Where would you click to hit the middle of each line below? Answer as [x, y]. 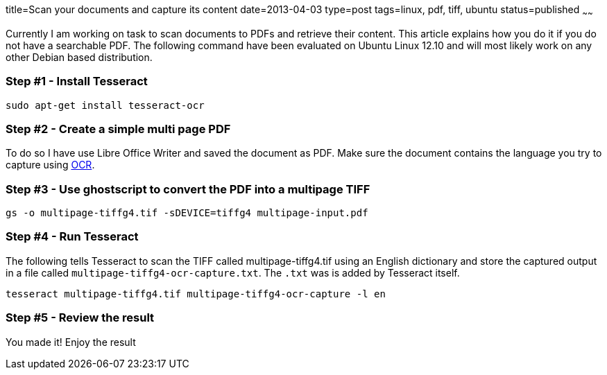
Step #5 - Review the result [80, 318]
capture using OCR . [50, 165]
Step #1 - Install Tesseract [77, 81]
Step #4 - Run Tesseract [72, 237]
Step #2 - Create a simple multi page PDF [118, 129]
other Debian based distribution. [79, 57]
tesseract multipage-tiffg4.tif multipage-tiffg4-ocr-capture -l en [196, 294]
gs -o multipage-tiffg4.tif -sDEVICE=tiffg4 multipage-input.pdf [187, 213]
